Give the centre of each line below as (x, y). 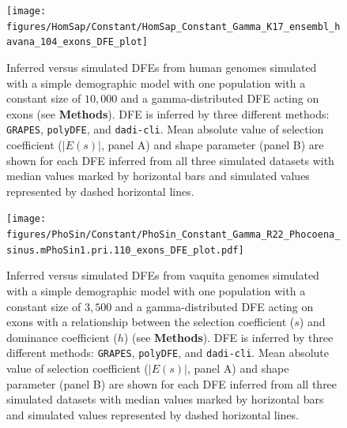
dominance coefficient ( (62, 337)
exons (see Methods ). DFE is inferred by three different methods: (168, 113)
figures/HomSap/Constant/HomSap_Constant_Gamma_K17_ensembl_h (173, 26)
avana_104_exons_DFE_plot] (77, 42)
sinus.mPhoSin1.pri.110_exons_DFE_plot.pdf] (125, 250)
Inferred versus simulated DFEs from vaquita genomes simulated (163, 275)
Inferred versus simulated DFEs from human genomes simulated (162, 67)
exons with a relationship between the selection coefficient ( (151, 322)
